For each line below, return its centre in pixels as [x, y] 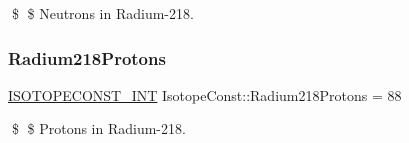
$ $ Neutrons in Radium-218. [102, 13]
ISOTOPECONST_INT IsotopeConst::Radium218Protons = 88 [205, 94]
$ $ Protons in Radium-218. [98, 128]
